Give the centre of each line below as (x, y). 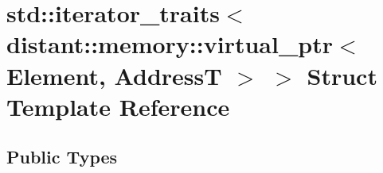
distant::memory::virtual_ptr (170, 44)
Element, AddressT (114, 75)
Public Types (62, 157)
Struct (342, 75)
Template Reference (118, 106)
